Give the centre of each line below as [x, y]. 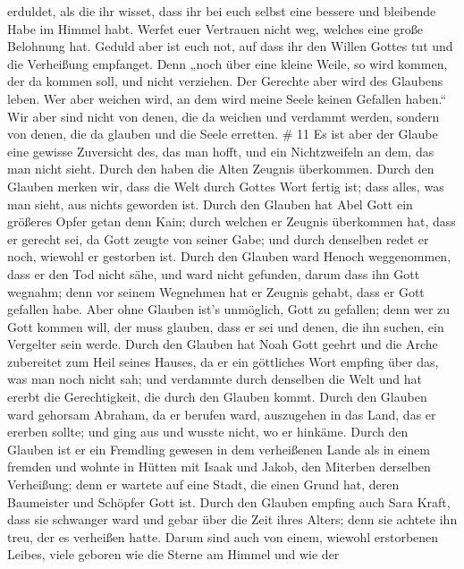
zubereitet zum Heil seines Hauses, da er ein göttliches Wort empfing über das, [223, 361]
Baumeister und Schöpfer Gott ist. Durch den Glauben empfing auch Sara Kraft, [229, 501]
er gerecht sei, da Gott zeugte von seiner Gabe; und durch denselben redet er [218, 238]
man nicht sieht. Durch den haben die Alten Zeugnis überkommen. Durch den [221, 169]
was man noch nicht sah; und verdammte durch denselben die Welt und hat [215, 379]
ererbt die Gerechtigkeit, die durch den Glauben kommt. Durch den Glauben [217, 397]
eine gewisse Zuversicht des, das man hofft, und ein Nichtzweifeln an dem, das [221, 151]
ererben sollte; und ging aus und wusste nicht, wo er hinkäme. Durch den [208, 432]
